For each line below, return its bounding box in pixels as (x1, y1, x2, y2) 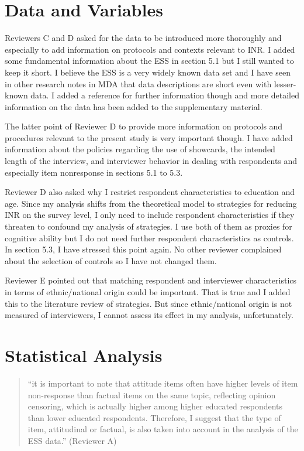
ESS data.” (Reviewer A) (27, 434, 117, 446)
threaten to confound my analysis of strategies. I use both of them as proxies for (5, 220, 292, 233)
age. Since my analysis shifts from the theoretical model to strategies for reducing (5, 197, 297, 209)
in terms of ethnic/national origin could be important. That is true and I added (5, 286, 291, 298)
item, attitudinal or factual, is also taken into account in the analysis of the (27, 423, 298, 435)
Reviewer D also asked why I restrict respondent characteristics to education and (5, 186, 295, 198)
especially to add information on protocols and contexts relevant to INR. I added (5, 43, 295, 55)
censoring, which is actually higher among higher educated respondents (27, 400, 283, 412)
